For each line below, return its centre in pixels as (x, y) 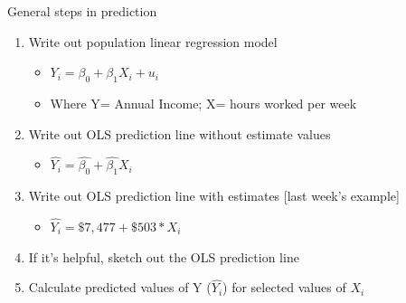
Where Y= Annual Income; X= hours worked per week (203, 103)
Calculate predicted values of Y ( (120, 287)
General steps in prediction (82, 11)
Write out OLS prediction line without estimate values (179, 133)
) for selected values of (284, 287)
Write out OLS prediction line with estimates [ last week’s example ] (214, 196)
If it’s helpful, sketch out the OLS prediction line (164, 256)
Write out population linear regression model (153, 41)
